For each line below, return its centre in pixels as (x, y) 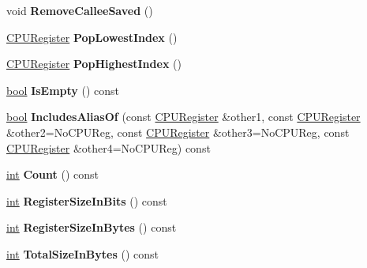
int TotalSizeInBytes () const (82, 253)
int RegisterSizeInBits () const (87, 200)
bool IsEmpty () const (63, 90)
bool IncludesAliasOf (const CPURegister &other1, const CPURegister (183, 117)
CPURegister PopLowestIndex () (92, 37)
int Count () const (52, 174)
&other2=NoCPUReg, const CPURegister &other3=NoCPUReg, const (178, 132)
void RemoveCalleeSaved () (80, 10)
